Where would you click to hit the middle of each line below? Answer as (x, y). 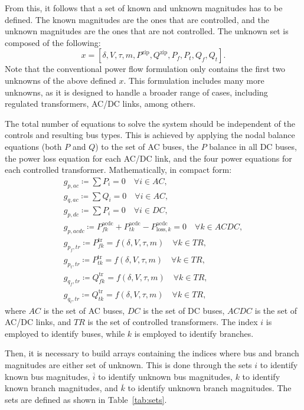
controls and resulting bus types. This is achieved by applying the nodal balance (150, 135)
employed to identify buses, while (65, 333)
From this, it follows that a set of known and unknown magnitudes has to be (144, 8)
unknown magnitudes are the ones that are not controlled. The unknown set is (147, 31)
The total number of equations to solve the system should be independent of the (150, 123)
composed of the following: (53, 42)
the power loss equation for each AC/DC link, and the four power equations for (148, 158)
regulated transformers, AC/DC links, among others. (100, 104)
